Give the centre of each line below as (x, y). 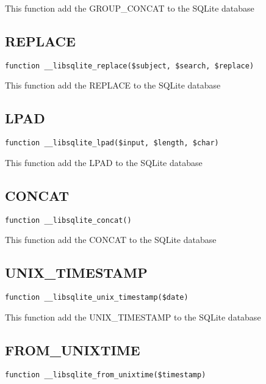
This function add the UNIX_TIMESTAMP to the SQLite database (133, 317)
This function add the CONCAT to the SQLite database (111, 240)
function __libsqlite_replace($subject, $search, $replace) (130, 66)
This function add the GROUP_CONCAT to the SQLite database (130, 8)
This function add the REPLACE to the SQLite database (113, 85)
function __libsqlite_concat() (68, 220)
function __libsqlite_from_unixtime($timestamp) (106, 375)
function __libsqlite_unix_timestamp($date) (97, 298)
